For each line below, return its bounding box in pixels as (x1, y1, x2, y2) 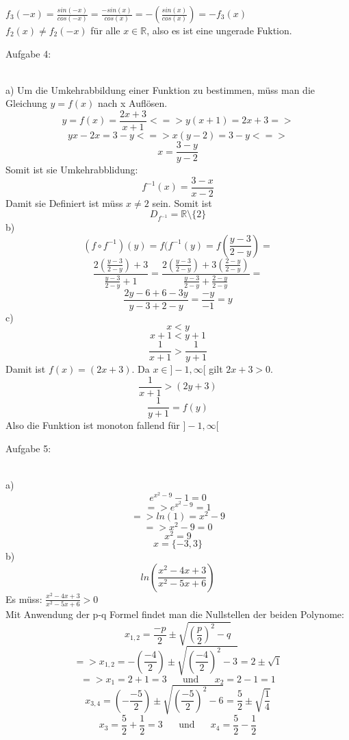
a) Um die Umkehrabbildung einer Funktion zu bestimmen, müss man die (5, 82, 315, 97)
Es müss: (5, 591, 42, 606)
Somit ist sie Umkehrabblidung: (5, 162, 138, 177)
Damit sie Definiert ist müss (5, 195, 123, 210)
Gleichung (5, 96, 47, 110)
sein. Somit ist (152, 195, 212, 210)
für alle (90, 23, 120, 37)
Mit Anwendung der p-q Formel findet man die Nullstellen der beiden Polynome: (5, 606, 344, 621)
